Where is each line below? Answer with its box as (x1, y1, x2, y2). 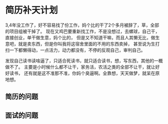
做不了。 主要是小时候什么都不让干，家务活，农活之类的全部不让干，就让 (5, 63, 155, 70)
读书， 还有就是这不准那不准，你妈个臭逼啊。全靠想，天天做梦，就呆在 (9, 70, 155, 76)
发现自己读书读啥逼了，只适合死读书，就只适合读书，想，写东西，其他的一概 (5, 57, 163, 63)
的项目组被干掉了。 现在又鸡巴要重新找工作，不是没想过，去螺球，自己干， (5, 28, 160, 34)
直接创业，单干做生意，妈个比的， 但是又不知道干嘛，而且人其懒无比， (5, 34, 151, 40)
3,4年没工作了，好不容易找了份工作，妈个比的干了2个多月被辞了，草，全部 (5, 22, 159, 28)
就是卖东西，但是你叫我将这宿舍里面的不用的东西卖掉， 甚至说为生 (18, 40, 155, 46)
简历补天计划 (5, 4, 58, 16)
